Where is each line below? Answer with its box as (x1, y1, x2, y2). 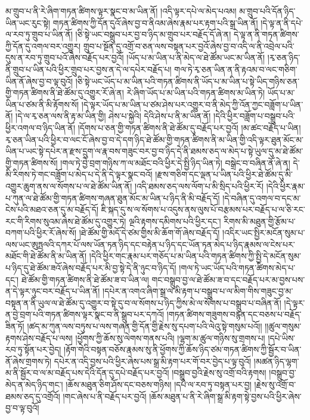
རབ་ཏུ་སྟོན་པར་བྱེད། (5, 343, 61, 356)
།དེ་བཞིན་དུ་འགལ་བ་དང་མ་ (222, 191, 301, 204)
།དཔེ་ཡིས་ (268, 331, 296, 344)
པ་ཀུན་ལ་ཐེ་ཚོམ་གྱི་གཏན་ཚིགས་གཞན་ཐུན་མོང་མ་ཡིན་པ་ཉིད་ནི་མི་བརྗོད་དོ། (5, 191, 220, 204)
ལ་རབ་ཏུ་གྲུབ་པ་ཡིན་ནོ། (5, 28, 73, 41)
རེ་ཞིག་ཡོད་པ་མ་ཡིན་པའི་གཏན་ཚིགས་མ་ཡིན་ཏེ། (126, 86, 265, 99)
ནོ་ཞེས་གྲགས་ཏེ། (5, 354, 52, 367)
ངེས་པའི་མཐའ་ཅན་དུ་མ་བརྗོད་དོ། (5, 203, 99, 216)
